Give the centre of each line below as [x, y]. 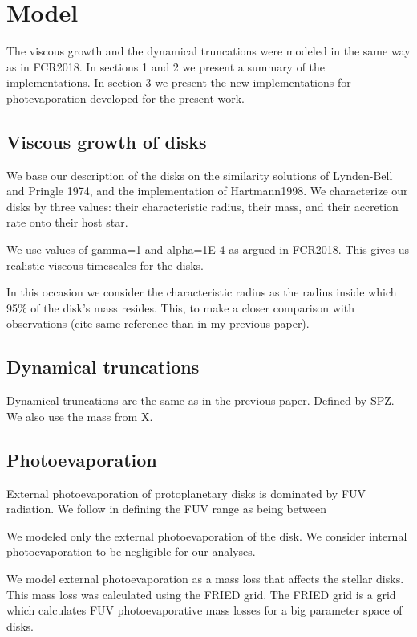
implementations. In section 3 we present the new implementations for [179, 82]
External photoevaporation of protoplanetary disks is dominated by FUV [186, 493]
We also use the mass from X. [80, 416]
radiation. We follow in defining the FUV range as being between [166, 509]
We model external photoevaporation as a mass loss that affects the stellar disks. [205, 579]
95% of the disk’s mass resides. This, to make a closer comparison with [180, 307]
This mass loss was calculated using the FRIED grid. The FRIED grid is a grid [201, 594]
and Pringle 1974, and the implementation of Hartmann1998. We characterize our [207, 191]
